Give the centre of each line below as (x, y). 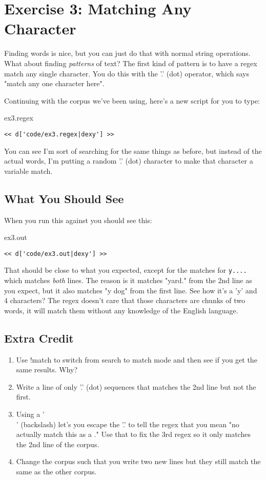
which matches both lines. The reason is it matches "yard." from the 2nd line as (128, 280)
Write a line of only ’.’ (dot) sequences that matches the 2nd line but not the (136, 386)
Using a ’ (30, 414)
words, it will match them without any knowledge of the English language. (121, 310)
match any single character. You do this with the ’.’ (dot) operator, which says (127, 73)
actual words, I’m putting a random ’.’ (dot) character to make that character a (129, 161)
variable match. (28, 171)
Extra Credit (39, 338)
